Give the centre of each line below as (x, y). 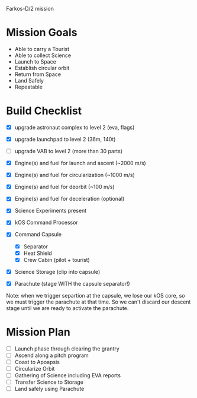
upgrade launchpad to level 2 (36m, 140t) (65, 139)
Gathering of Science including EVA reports (68, 375)
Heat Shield (38, 253)
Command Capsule (38, 235)
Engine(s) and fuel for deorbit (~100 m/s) (64, 187)
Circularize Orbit (35, 368)
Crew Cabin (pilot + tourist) (56, 260)
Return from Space (38, 74)
